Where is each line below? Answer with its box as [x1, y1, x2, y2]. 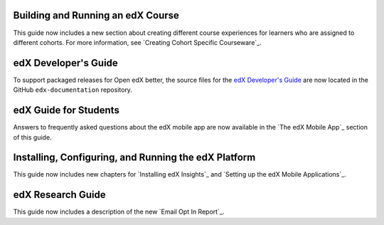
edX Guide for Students [13, 104, 120, 117]
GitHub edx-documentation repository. [13, 85, 133, 94]
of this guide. [13, 132, 53, 142]
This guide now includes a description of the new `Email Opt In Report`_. [13, 207, 225, 216]
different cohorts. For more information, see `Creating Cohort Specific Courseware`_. [13, 38, 262, 46]
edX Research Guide [13, 189, 106, 201]
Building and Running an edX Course [13, 9, 179, 21]
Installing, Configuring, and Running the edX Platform [13, 152, 256, 164]
